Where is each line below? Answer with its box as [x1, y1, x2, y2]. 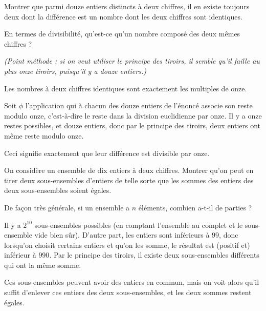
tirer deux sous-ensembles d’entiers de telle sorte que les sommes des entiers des [4, 174, 254, 185]
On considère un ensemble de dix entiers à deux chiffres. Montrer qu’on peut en [4, 165, 254, 176]
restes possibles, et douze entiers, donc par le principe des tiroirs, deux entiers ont [4, 120, 261, 131]
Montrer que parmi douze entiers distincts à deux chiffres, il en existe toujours [4, 1, 250, 11]
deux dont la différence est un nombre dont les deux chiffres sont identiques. [4, 11, 242, 22]
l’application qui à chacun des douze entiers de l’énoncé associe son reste [25, 100, 253, 111]
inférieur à [4, 249, 36, 260]
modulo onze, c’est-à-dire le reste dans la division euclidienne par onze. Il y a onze [4, 110, 262, 121]
